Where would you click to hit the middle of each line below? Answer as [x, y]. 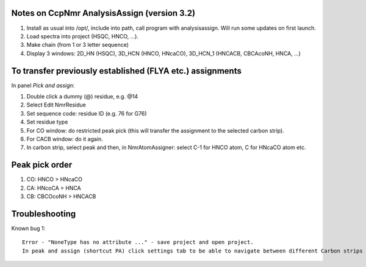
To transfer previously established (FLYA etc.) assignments [127, 71]
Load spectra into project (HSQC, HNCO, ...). [82, 36]
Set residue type [47, 122]
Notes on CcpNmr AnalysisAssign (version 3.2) [103, 13]
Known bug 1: [28, 228]
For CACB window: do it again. [65, 139]
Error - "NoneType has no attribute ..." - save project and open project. [138, 242]
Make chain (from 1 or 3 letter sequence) [78, 45]
